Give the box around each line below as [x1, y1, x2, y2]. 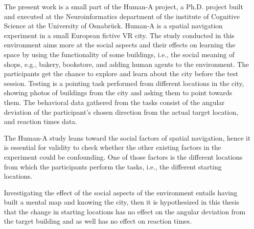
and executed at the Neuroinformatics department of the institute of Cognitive [4, 11, 240, 21]
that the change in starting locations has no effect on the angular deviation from [4, 206, 246, 216]
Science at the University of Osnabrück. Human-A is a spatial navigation [4, 21, 223, 31]
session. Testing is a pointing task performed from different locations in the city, [4, 78, 244, 88]
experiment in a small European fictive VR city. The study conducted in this [4, 30, 234, 40]
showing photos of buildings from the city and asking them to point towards [4, 87, 232, 98]
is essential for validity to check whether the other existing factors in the [4, 142, 221, 152]
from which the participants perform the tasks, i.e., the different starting [4, 161, 222, 171]
